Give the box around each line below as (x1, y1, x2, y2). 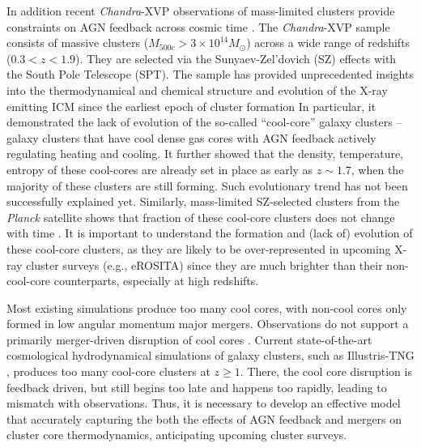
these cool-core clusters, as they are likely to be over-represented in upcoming (6, 240, 391, 257)
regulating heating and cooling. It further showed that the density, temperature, (6, 145, 404, 162)
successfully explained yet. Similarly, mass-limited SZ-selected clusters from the (6, 193, 400, 210)
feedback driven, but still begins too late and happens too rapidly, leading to (6, 378, 387, 395)
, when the (351, 160, 404, 177)
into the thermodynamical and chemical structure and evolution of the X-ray (6, 81, 388, 98)
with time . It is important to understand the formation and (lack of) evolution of (6, 224, 413, 241)
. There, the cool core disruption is (240, 363, 412, 380)
